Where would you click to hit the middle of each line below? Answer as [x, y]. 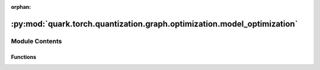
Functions [24, 57]
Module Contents [36, 41]
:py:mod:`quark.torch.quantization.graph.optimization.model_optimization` [154, 24]
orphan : [21, 7]
